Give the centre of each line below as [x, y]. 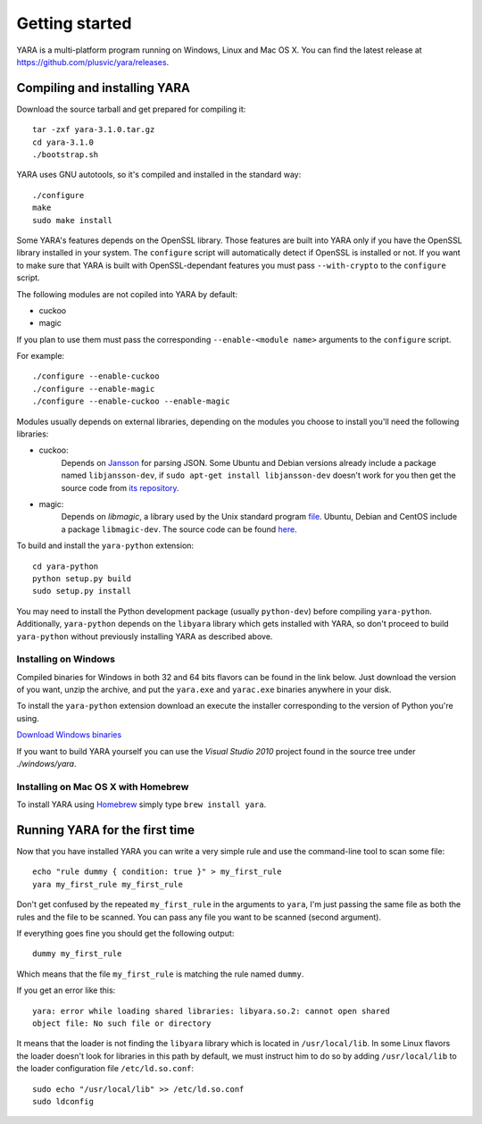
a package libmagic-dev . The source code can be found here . [179, 529]
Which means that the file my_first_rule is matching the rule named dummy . [160, 974]
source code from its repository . [120, 487]
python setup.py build [82, 579]
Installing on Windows [66, 659]
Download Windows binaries [69, 735]
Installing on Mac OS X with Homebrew [103, 787]
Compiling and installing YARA [104, 88]
